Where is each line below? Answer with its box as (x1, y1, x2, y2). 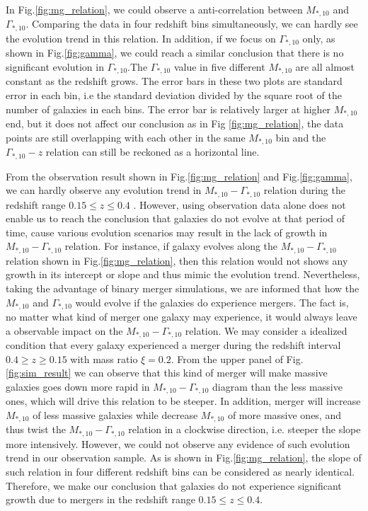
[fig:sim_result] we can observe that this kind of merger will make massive (6, 365, 328, 380)
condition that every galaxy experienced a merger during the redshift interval (6, 338, 341, 352)
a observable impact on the (6, 323, 123, 338)
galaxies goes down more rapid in (6, 379, 150, 394)
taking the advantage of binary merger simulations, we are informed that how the (6, 281, 360, 296)
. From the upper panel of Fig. (171, 351, 304, 366)
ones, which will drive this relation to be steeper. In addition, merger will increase (6, 394, 361, 408)
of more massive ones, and (227, 407, 341, 422)
